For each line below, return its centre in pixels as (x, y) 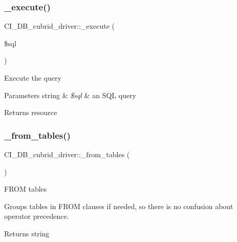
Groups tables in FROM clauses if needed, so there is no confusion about (119, 206)
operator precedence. (37, 216)
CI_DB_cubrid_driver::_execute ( (59, 26)
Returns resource (31, 112)
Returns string (27, 233)
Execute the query (33, 78)
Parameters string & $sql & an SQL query (70, 95)
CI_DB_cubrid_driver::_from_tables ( (67, 154)
